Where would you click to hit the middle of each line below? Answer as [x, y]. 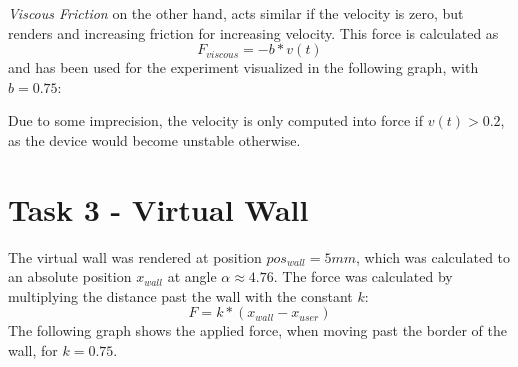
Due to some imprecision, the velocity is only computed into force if [216, 120]
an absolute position [70, 276]
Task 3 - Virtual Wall [158, 208]
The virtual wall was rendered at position [135, 256]
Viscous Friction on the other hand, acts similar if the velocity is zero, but [236, 13]
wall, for [33, 350]
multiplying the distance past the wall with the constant [180, 295]
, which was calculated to [433, 256]
